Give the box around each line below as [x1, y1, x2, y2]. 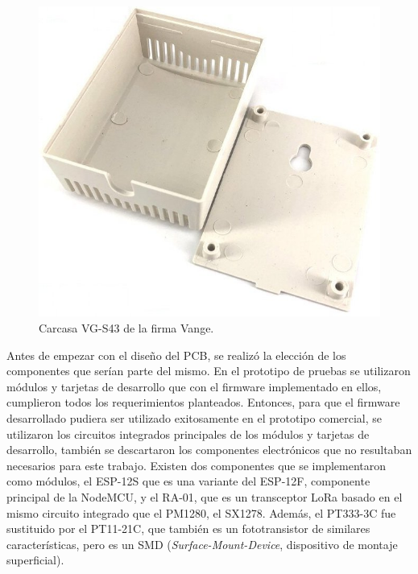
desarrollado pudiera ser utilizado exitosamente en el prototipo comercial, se [6, 409, 383, 426]
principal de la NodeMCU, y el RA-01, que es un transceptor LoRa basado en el [6, 488, 403, 505]
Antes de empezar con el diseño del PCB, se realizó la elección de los [6, 346, 346, 363]
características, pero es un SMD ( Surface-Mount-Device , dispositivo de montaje [6, 535, 398, 552]
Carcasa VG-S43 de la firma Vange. [39, 319, 214, 336]
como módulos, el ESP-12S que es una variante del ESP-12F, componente [6, 473, 370, 489]
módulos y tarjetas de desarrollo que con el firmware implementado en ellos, [6, 378, 382, 394]
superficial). [6, 551, 64, 568]
